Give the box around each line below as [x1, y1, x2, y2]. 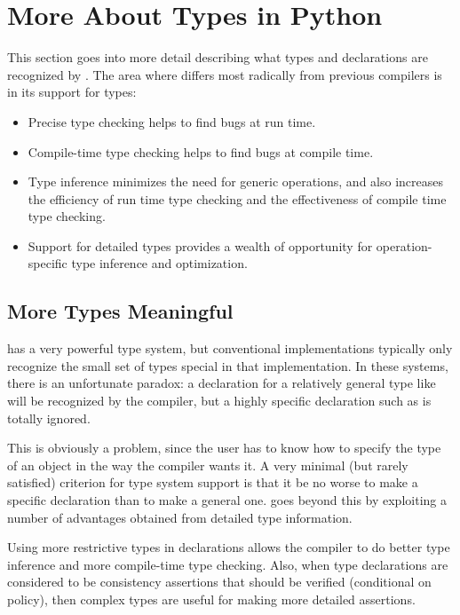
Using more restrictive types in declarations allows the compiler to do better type [7, 538, 450, 556]
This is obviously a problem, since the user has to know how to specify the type [7, 438, 441, 457]
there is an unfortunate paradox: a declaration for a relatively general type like [7, 374, 436, 392]
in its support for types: [7, 83, 137, 101]
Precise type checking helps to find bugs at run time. [28, 112, 316, 130]
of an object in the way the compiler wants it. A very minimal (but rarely [7, 455, 408, 474]
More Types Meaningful [7, 297, 234, 325]
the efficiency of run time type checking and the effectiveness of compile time [28, 189, 447, 208]
